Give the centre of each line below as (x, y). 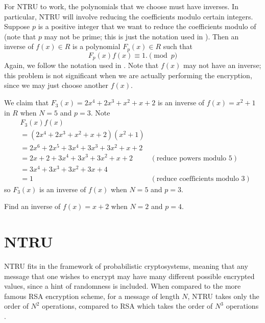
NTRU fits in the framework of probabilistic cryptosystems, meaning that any (126, 266)
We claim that (27, 102)
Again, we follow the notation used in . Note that (81, 65)
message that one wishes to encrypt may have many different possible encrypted (129, 276)
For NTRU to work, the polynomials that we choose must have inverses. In (121, 6)
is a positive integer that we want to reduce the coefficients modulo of (147, 26)
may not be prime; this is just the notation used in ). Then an (141, 36)
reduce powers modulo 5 (194, 158)
